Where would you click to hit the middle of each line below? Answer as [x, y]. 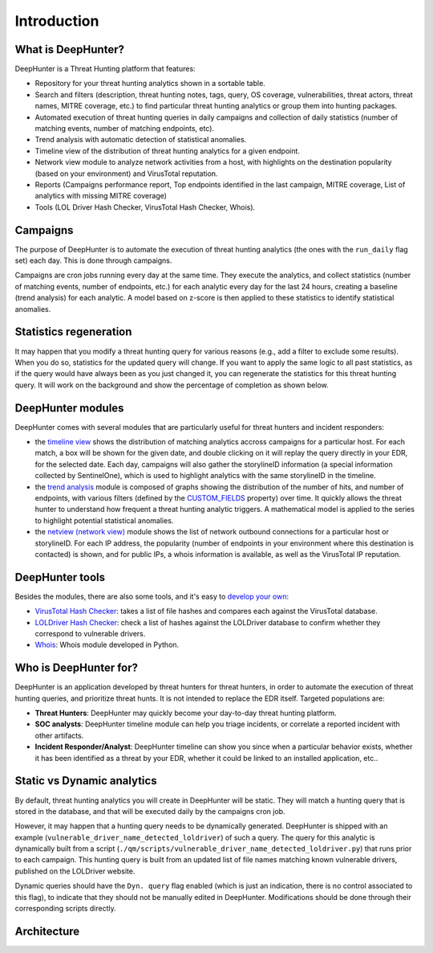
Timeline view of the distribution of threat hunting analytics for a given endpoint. [168, 151]
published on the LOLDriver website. [75, 871]
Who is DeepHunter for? [77, 668]
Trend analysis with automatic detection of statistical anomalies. [141, 140]
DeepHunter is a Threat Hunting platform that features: [105, 69]
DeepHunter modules [69, 408]
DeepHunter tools [60, 577]
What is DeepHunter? [69, 49]
